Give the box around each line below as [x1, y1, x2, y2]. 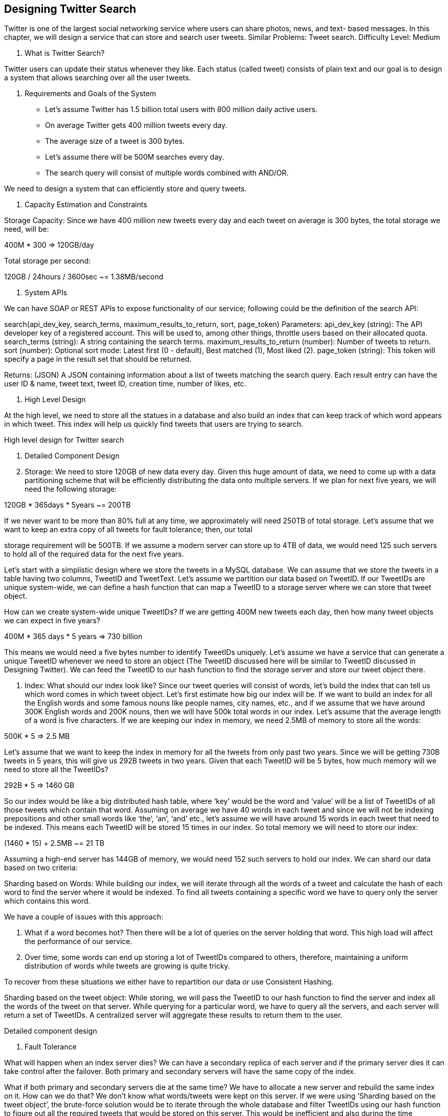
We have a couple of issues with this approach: [4, 912, 163, 922]
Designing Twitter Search [4, 3, 136, 15]
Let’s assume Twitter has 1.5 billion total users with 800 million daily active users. [45, 105, 317, 114]
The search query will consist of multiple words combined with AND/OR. [45, 168, 289, 178]
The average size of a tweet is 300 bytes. [45, 137, 185, 146]
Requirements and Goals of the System [25, 89, 156, 98]
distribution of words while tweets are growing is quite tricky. [25, 961, 230, 971]
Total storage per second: [4, 256, 91, 266]
